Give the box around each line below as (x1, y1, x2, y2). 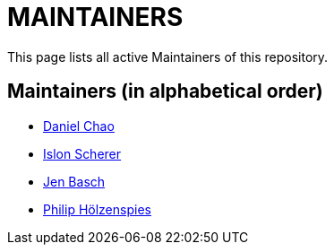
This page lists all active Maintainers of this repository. (7, 48, 329, 65)
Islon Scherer (43, 145, 122, 161)
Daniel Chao (43, 117, 115, 134)
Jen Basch (43, 173, 106, 189)
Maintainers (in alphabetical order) (7, 80, 323, 103)
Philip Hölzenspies (43, 201, 151, 217)
